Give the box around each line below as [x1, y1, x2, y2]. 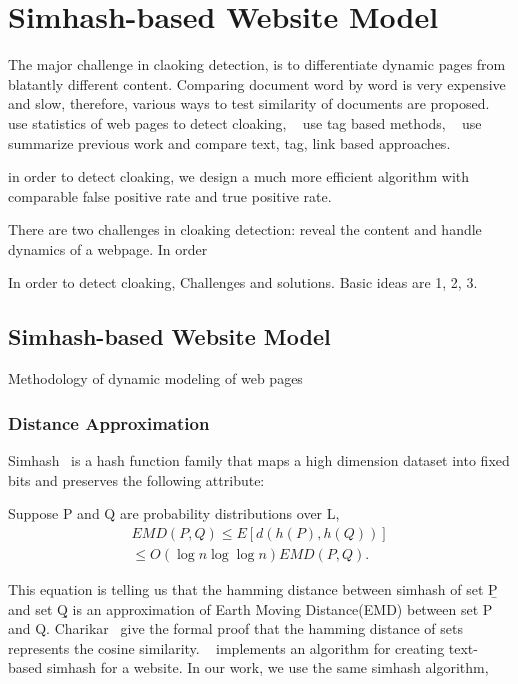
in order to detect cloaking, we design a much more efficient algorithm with [8, 166, 470, 187]
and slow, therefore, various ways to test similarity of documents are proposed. [8, 93, 490, 114]
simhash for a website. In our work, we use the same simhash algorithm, [46, 657, 489, 678]
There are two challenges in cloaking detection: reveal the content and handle [8, 219, 482, 240]
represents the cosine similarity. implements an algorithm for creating [8, 637, 445, 658]
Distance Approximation [8, 410, 210, 435]
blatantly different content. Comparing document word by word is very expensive [8, 73, 506, 94]
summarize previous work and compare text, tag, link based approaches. [8, 132, 451, 153]
